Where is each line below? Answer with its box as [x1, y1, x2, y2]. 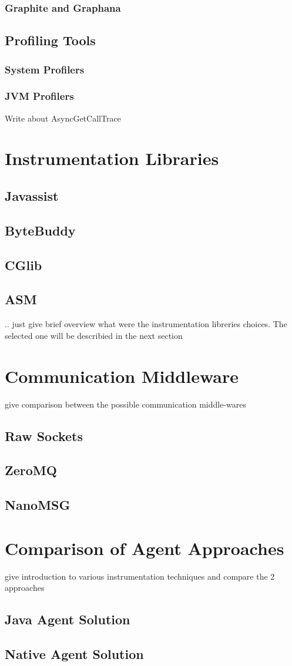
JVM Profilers [5, 89, 74, 103]
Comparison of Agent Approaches [5, 536, 284, 560]
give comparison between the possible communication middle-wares [5, 398, 247, 410]
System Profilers [5, 62, 85, 76]
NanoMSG [5, 496, 71, 514]
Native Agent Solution [5, 644, 144, 662]
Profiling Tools [5, 31, 96, 49]
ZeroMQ [5, 461, 57, 479]
